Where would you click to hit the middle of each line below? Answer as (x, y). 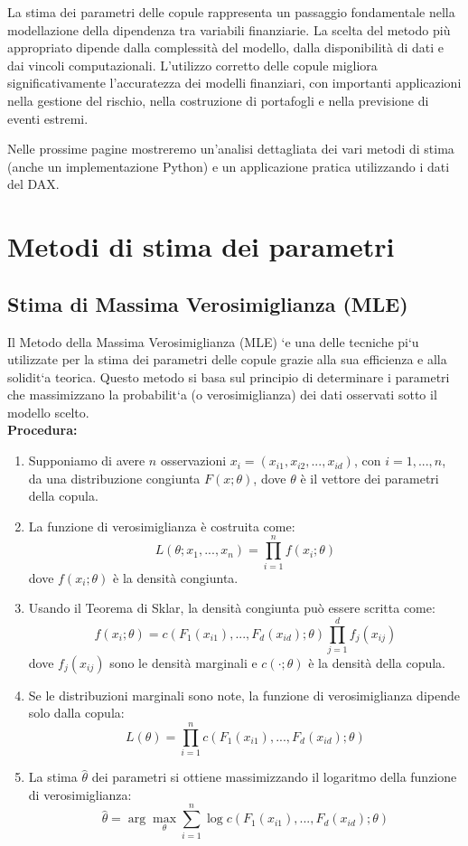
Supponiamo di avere (87, 461)
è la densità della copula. (377, 662)
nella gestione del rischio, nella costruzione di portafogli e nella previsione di (218, 100)
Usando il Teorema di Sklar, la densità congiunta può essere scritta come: (232, 608)
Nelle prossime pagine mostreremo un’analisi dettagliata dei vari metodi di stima (231, 149)
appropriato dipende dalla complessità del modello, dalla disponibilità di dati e (225, 47)
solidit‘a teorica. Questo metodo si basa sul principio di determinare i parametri (229, 376)
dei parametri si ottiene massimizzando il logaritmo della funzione (274, 777)
